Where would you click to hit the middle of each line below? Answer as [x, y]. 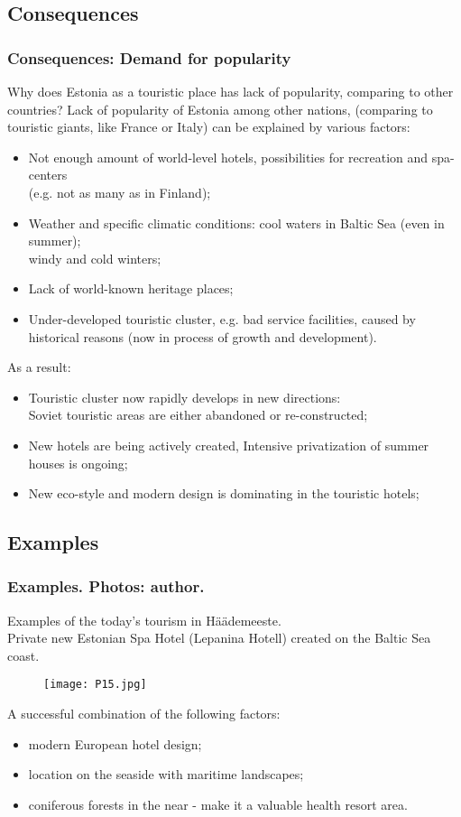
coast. [23, 655]
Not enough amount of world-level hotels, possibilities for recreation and [228, 157]
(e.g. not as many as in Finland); [120, 192]
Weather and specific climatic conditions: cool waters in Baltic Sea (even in [236, 223]
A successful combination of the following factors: [144, 714]
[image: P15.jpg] [95, 685]
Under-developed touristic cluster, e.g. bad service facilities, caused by [222, 318]
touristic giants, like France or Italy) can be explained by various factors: [209, 127]
